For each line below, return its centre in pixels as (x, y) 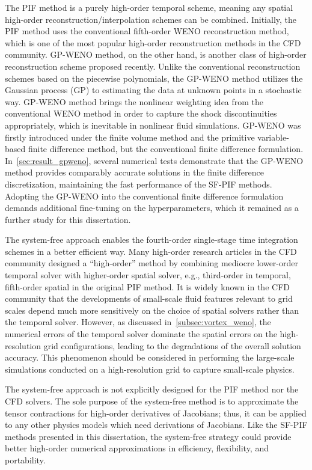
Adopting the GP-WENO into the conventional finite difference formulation (144, 196)
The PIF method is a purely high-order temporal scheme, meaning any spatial (149, 7)
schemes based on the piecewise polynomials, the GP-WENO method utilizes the (154, 78)
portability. (25, 459)
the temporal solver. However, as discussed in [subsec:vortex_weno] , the (138, 322)
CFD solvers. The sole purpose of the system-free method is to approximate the (152, 401)
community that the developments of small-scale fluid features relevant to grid (149, 298)
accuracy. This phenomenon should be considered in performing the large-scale (150, 357)
